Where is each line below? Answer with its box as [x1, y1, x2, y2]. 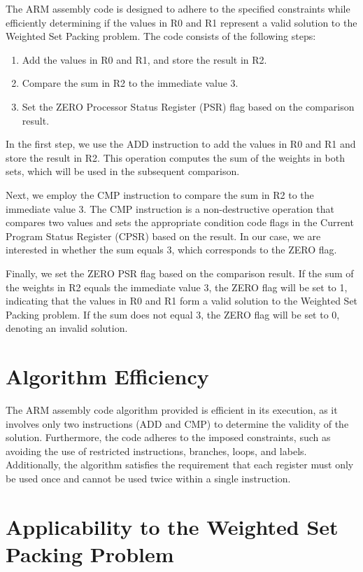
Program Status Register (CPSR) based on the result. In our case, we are [6, 228, 321, 243]
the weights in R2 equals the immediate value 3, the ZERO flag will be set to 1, [6, 279, 348, 294]
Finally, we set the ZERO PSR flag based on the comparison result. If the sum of [6, 265, 354, 280]
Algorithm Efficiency [6, 362, 209, 391]
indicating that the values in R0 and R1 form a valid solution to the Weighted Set [6, 293, 358, 308]
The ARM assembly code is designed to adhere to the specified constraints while [6, 1, 350, 15]
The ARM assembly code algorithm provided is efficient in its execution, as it [6, 403, 338, 417]
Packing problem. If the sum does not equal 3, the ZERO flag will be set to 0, [6, 307, 340, 321]
